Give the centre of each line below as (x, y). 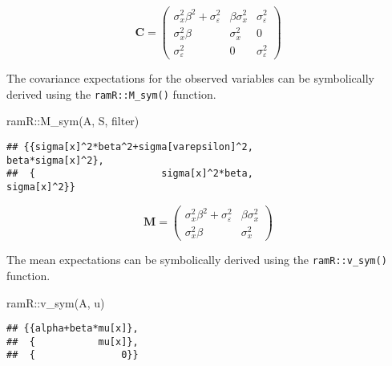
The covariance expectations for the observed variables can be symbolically (190, 78)
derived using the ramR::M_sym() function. (111, 94)
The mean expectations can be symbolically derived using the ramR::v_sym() (197, 260)
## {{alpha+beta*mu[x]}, (73, 329)
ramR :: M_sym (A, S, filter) (73, 121)
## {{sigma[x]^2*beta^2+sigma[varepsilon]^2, (130, 147)
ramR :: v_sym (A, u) (56, 302)
